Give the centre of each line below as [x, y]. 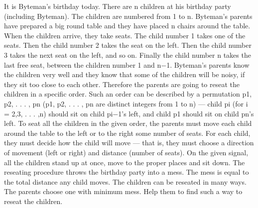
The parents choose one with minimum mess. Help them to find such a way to [123, 191]
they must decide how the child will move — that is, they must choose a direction [129, 143]
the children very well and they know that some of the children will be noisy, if [125, 74]
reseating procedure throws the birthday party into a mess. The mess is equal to [127, 172]
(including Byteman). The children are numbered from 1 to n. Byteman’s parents [128, 16]
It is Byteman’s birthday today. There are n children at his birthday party [118, 6]
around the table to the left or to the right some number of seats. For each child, [127, 133]
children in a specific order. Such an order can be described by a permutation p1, [128, 94]
